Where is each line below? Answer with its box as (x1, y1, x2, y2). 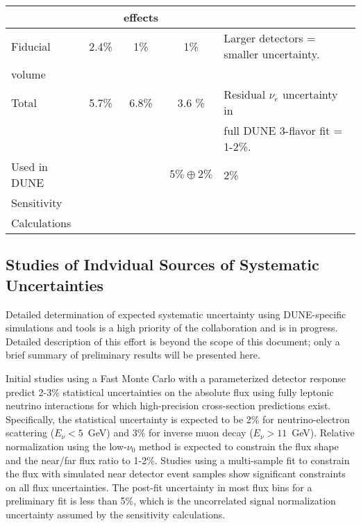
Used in (11, 158, 48, 174)
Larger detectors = (224, 30, 316, 46)
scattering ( (6, 425, 55, 440)
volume (11, 66, 46, 82)
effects (123, 9, 159, 25)
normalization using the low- (6, 438, 127, 453)
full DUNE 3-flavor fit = (224, 122, 343, 138)
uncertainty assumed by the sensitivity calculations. (6, 507, 226, 521)
